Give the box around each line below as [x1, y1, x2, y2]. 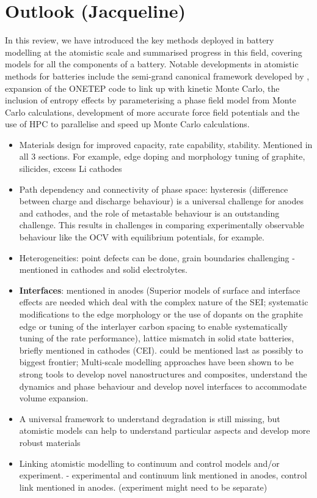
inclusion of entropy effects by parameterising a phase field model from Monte [5, 94, 296, 106]
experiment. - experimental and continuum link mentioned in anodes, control [19, 469, 307, 481]
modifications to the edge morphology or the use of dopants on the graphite [19, 308, 303, 320]
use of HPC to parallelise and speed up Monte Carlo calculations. [5, 117, 250, 130]
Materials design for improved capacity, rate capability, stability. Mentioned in [19, 138, 313, 151]
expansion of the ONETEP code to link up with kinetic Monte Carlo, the [5, 81, 280, 94]
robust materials [19, 436, 81, 448]
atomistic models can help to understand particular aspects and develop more [19, 424, 310, 437]
